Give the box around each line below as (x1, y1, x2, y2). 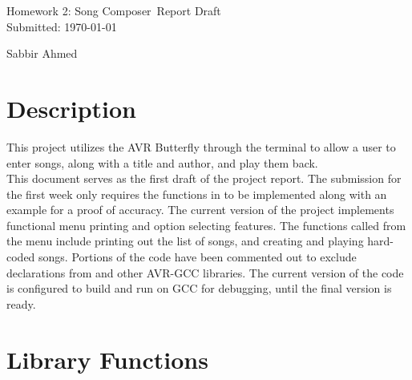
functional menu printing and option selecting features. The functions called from (6, 216, 406, 233)
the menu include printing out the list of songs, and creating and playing (6, 232, 364, 249)
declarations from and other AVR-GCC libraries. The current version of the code (6, 264, 404, 281)
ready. (6, 295, 36, 312)
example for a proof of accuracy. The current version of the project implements (6, 201, 394, 218)
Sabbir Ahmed (6, 45, 78, 62)
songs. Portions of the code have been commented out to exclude (38, 249, 357, 265)
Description (6, 91, 137, 124)
